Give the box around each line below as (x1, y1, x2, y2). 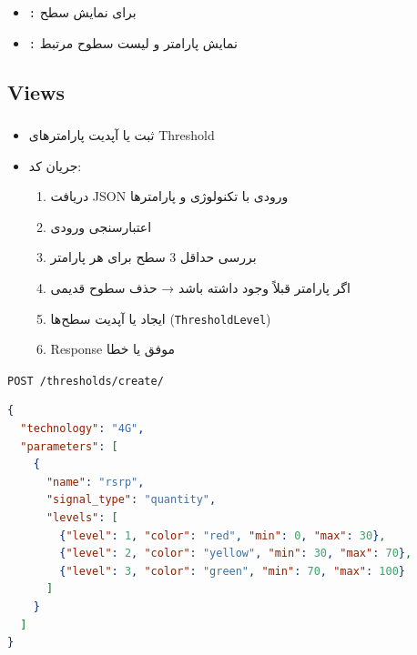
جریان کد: (28, 156, 82, 175)
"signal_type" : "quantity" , (46, 493, 217, 507)
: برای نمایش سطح (28, 2, 137, 21)
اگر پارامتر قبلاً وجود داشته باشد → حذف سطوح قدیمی (50, 277, 351, 297)
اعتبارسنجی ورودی (50, 217, 152, 236)
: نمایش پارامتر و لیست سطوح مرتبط (28, 33, 238, 52)
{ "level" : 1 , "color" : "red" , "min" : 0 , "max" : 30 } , (59, 529, 386, 542)
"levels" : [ (46, 510, 118, 524)
